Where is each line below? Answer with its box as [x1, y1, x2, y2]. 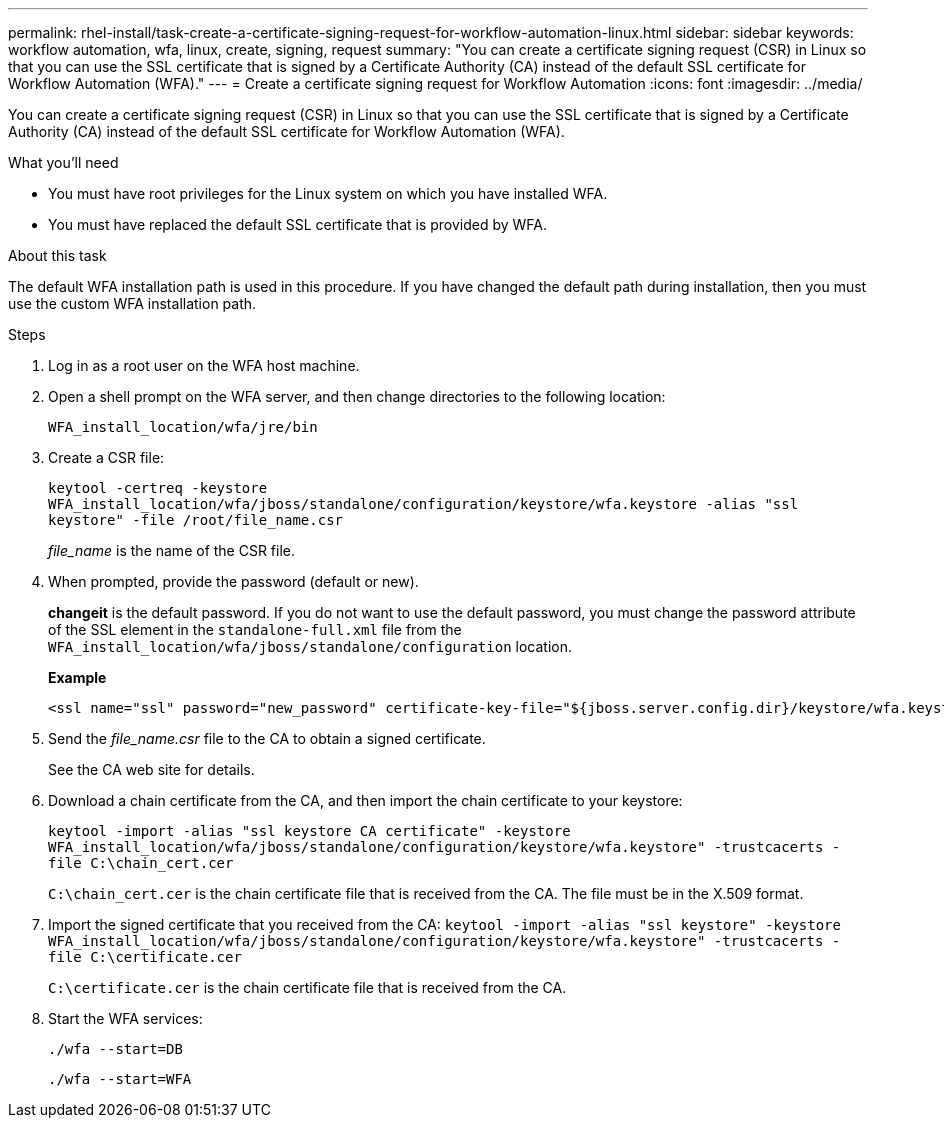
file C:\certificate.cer [48, 949, 242, 965]
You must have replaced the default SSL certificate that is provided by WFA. [48, 216, 548, 233]
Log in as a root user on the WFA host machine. [48, 357, 360, 374]
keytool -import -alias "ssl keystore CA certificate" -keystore [48, 823, 571, 839]
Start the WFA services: [48, 1010, 203, 1027]
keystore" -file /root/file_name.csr [48, 512, 344, 528]
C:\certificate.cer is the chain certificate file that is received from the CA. [48, 979, 567, 996]
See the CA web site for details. [48, 761, 255, 778]
